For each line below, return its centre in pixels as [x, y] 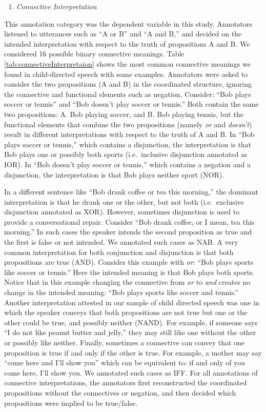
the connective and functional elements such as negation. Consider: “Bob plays [128, 94]
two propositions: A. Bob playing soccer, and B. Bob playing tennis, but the [124, 114]
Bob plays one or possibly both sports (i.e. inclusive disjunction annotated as [126, 154]
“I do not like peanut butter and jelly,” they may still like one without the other [130, 332]
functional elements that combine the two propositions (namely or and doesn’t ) [128, 124]
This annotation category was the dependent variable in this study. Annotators [128, 23]
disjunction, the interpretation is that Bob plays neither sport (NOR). [114, 174]
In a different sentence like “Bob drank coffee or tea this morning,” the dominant [131, 192]
